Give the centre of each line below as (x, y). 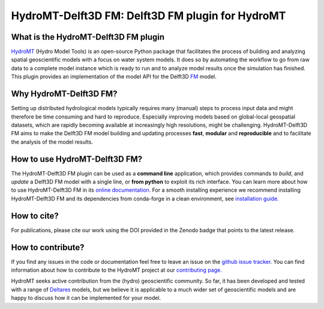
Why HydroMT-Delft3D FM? (64, 94)
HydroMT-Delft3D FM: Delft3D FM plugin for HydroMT (148, 16)
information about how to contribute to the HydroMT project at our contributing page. (116, 270)
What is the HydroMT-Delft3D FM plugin (88, 37)
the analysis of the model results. (52, 142)
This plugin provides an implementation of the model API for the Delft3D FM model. (114, 77)
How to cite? (35, 216)
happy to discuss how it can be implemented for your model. (86, 298)
